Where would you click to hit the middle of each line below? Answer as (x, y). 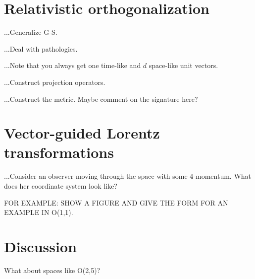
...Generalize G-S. (31, 32)
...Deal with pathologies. (41, 48)
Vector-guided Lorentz (82, 133)
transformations (59, 152)
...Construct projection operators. (55, 82)
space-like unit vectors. (183, 65)
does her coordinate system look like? (61, 186)
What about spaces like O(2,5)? (52, 270)
